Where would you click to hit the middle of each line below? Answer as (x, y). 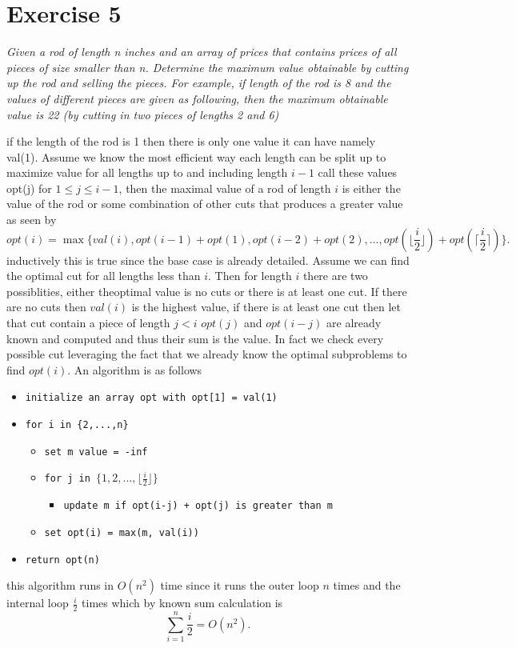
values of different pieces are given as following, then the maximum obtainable (197, 98)
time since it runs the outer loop (240, 585)
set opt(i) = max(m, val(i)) (122, 532)
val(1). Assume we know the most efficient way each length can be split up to (196, 156)
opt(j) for (29, 188)
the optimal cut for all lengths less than (104, 276)
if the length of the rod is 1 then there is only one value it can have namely (191, 141)
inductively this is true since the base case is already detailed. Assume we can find (208, 260)
